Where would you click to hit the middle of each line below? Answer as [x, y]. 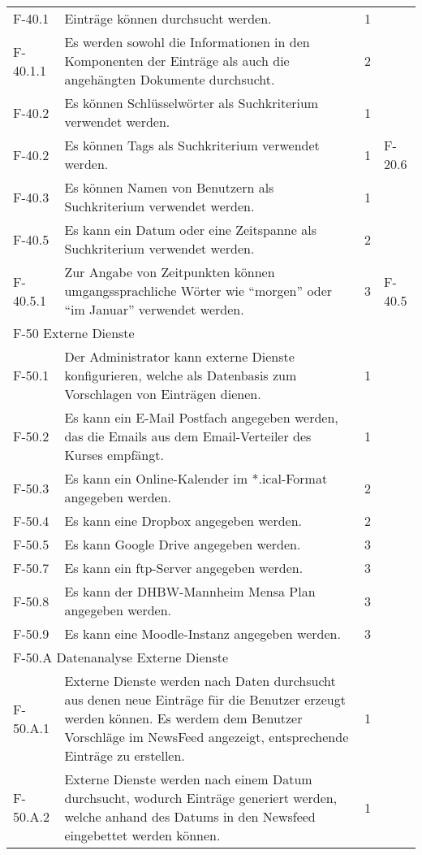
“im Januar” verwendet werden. [154, 309]
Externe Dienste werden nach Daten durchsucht [200, 681]
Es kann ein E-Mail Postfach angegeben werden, [201, 417]
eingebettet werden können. [142, 835]
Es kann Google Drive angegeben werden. [183, 544]
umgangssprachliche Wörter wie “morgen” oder [198, 291]
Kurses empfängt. [114, 455]
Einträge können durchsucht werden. [168, 18]
